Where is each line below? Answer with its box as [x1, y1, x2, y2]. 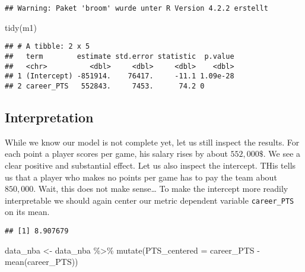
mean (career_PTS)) [5, 255, 78, 268]
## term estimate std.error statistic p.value [5, 52, 234, 61]
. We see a [263, 147, 301, 160]
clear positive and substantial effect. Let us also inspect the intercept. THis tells [5, 159, 296, 171]
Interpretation [5, 107, 94, 126]
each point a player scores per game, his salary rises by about [5, 147, 228, 160]
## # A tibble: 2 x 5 [5, 42, 90, 51]
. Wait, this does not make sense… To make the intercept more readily [33, 182, 288, 195]
